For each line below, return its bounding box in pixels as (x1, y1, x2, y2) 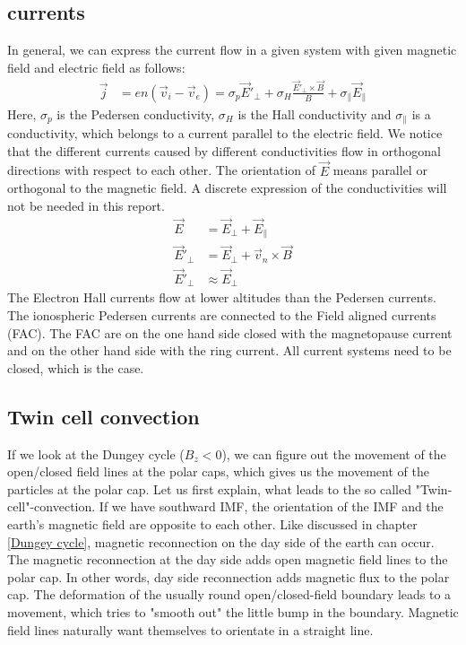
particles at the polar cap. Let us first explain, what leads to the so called (7, 479, 412, 498)
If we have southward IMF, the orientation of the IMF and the (99, 497, 444, 516)
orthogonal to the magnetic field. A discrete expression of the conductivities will (7, 179, 447, 197)
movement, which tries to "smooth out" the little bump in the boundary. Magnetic (7, 602, 459, 621)
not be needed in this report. (7, 196, 165, 214)
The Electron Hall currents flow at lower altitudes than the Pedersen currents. (7, 288, 436, 307)
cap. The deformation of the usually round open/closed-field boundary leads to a (7, 585, 452, 604)
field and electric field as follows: (7, 57, 186, 76)
